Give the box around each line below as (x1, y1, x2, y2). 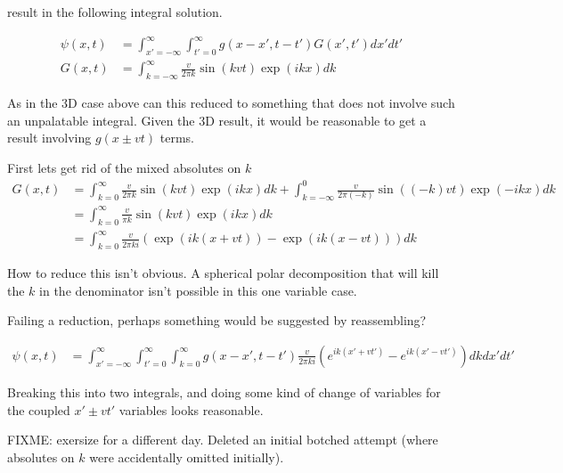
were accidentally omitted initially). (89, 447, 284, 466)
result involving (7, 128, 92, 147)
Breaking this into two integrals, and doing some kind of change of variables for (7, 382, 441, 401)
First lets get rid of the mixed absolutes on (7, 159, 241, 177)
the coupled (7, 400, 70, 419)
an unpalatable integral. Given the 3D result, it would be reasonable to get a (7, 110, 427, 129)
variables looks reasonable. (118, 400, 264, 419)
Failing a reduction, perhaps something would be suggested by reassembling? (7, 311, 427, 330)
